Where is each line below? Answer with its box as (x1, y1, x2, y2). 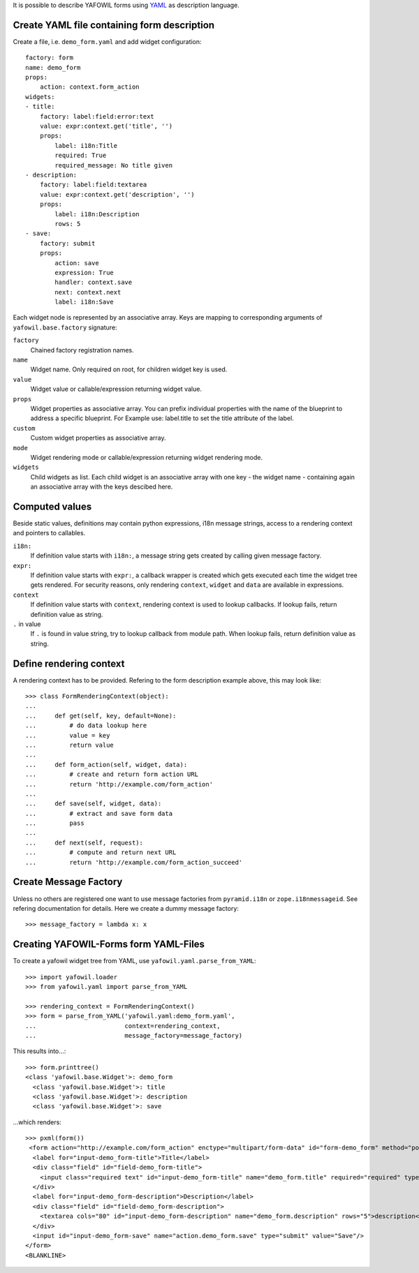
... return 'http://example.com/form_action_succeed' (25, 858, 243, 866)
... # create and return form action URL (25, 770, 199, 778)
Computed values (13, 500, 92, 512)
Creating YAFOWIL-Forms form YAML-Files (13, 939, 205, 951)
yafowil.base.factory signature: (13, 323, 118, 332)
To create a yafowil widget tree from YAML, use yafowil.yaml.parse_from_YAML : (13, 957, 256, 965)
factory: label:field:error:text (39, 112, 155, 120)
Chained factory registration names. (30, 345, 134, 354)
